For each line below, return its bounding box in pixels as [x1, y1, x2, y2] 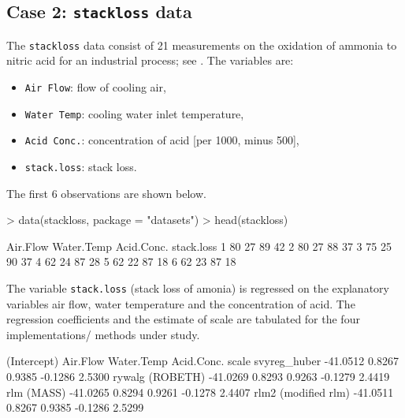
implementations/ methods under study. [6, 326, 200, 342]
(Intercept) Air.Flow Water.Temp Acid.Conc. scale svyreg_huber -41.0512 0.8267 [6, 353, 399, 369]
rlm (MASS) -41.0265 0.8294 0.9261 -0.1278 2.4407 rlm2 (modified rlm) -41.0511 [6, 383, 394, 400]
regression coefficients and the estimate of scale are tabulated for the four [6, 311, 360, 327]
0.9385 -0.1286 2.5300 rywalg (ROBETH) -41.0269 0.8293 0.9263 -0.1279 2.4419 [6, 368, 390, 385]
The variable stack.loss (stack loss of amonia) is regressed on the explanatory [6, 280, 389, 297]
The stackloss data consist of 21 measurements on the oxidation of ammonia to [6, 36, 397, 53]
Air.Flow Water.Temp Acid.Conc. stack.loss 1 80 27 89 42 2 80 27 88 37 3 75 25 [6, 237, 392, 254]
